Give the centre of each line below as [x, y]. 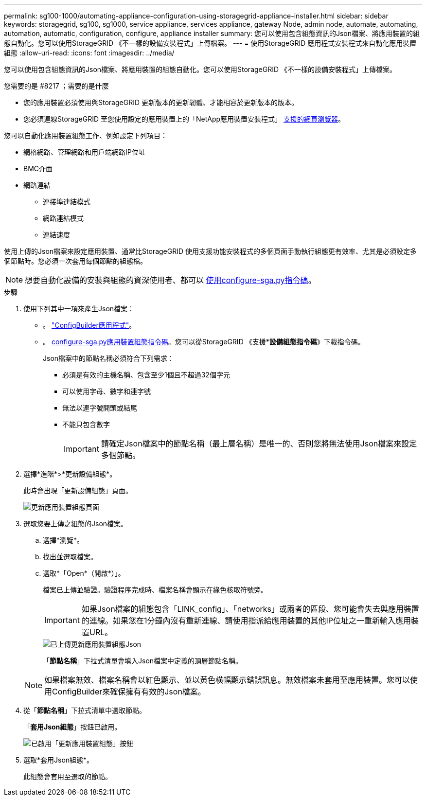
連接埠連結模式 [67, 202]
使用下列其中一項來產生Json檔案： [79, 309]
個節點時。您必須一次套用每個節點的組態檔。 [75, 261]
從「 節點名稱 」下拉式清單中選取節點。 [85, 710]
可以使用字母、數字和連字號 [106, 391]
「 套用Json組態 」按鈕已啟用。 [72, 727]
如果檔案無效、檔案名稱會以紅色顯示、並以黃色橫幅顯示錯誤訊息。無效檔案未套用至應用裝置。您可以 [227, 680]
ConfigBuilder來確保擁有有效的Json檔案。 [129, 692]
